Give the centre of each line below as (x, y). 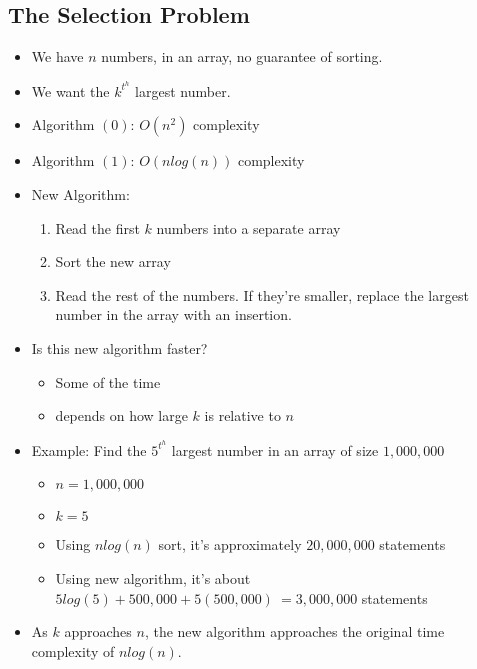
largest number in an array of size (275, 449)
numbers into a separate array (248, 227)
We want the (70, 90)
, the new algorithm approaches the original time (294, 631)
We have (57, 56)
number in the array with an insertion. (173, 314)
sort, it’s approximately (230, 544)
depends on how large (121, 415)
